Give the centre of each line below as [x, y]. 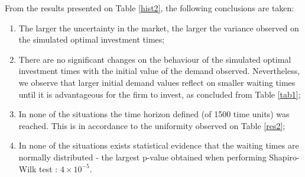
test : [48, 168]
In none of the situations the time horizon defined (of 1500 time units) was [154, 114]
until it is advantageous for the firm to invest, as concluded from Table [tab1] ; [160, 94]
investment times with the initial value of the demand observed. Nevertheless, [159, 71]
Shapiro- [284, 157]
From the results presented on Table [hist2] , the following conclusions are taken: [150, 8]
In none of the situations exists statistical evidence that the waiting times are [159, 145]
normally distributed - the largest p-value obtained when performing [142, 157]
